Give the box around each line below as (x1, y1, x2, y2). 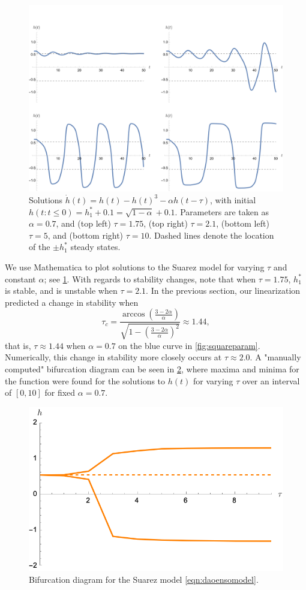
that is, (5, 339, 31, 351)
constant (5, 272, 36, 285)
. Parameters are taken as (175, 205, 269, 218)
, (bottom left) (216, 217, 269, 230)
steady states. (70, 240, 121, 253)
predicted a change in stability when (5, 296, 139, 308)
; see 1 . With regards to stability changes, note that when (44, 272, 256, 285)
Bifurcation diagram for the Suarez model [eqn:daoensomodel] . (29, 573, 259, 585)
